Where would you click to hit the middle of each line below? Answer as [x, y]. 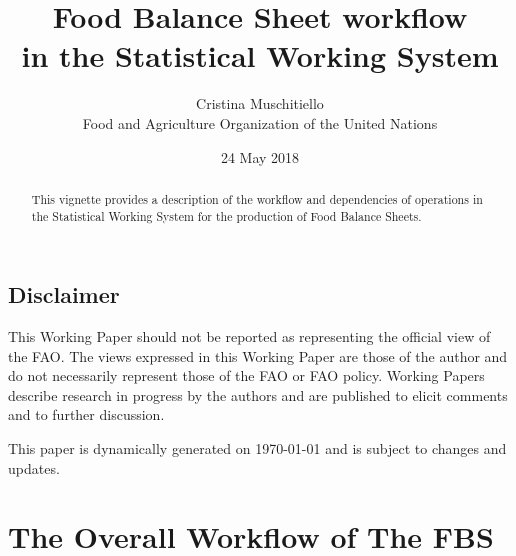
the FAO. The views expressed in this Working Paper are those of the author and [258, 355]
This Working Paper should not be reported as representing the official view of [249, 336]
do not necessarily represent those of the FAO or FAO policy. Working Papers [246, 375]
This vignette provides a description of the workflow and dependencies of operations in [257, 198]
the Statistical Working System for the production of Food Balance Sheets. [226, 215]
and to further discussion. [86, 414]
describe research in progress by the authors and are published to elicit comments [258, 394]
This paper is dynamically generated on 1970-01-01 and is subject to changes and [257, 447]
